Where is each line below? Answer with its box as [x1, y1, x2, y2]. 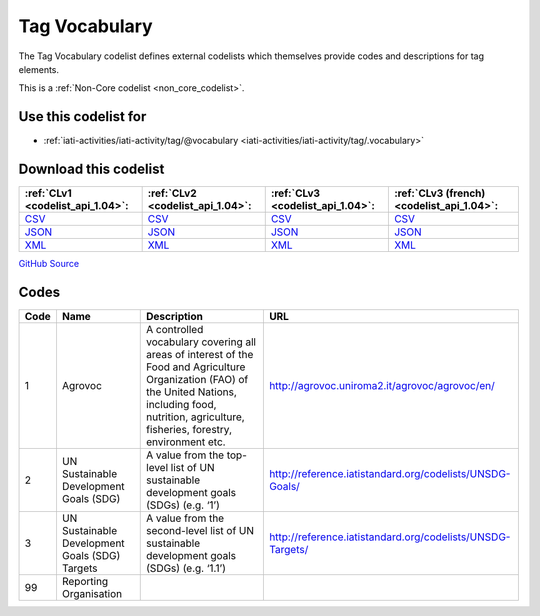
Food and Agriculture [146, 360, 246, 374]
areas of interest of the [146, 348, 254, 362]
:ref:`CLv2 [147, 186, 197, 200]
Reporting [61, 575, 109, 589]
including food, [146, 398, 217, 412]
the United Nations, [146, 385, 237, 399]
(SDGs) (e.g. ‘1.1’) [146, 561, 227, 575]
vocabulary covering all [146, 335, 257, 349]
